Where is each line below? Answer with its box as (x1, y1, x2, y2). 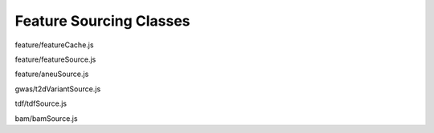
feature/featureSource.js (14, 54, 96, 64)
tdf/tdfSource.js (14, 99, 68, 108)
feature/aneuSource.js (14, 69, 89, 79)
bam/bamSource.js (14, 113, 78, 123)
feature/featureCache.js (14, 40, 94, 50)
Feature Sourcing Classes (14, 12, 190, 30)
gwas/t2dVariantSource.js (14, 84, 101, 94)
